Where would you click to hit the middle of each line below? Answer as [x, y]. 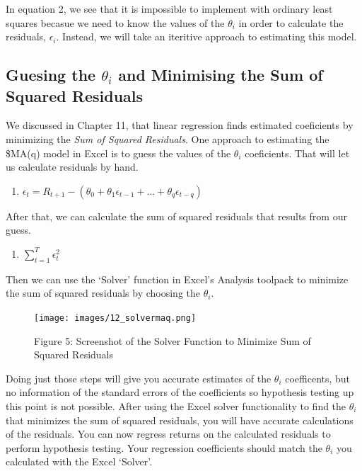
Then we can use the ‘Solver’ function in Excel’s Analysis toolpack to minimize [177, 279]
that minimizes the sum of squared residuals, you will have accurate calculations [180, 420]
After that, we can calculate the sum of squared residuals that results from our [176, 216]
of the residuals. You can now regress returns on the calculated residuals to [168, 434]
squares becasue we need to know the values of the [115, 22]
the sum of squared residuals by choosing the [103, 293]
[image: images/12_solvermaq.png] [115, 318]
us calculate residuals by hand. [72, 167]
